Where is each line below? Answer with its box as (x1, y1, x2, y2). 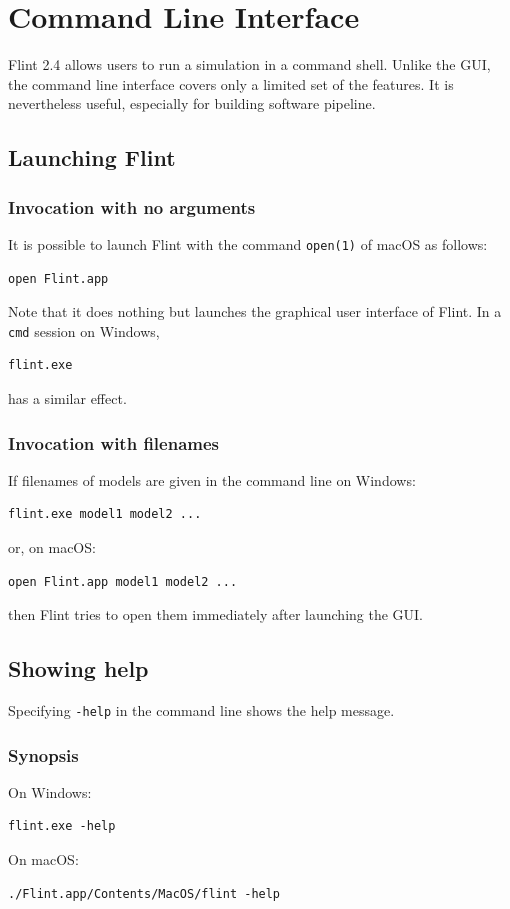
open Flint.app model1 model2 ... (8, 574, 238, 589)
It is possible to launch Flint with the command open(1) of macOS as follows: (8, 233, 488, 254)
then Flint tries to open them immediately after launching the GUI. (8, 604, 424, 625)
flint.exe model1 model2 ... (8, 507, 202, 522)
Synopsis (8, 742, 79, 767)
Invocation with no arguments (8, 194, 256, 219)
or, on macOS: (8, 537, 96, 557)
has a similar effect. (8, 388, 127, 408)
